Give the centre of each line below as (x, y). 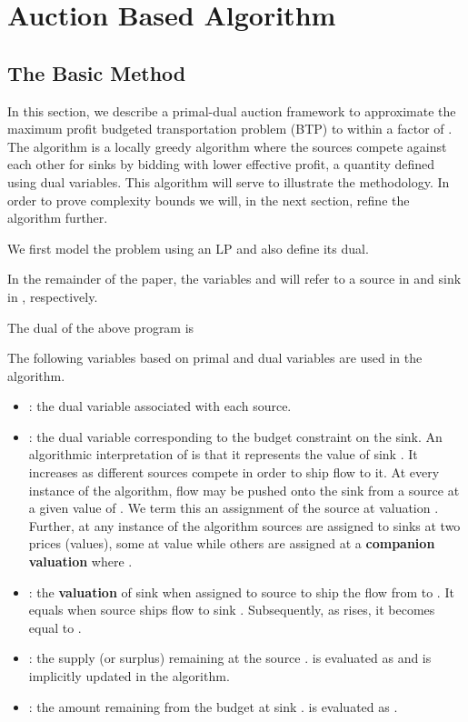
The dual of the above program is (101, 327)
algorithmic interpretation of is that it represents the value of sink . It (223, 454)
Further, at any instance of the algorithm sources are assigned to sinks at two (244, 525)
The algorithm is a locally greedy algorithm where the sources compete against (227, 146)
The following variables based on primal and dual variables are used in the (215, 358)
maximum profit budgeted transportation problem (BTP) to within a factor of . (230, 129)
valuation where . (80, 562)
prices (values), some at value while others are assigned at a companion (232, 543)
